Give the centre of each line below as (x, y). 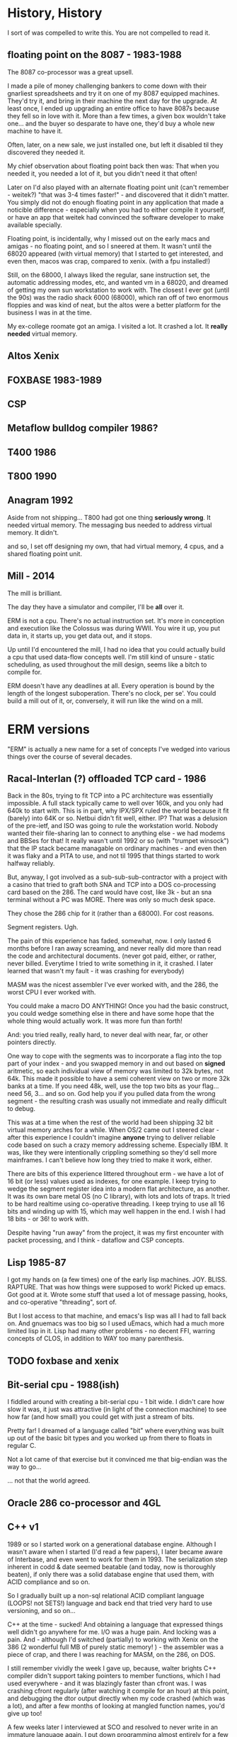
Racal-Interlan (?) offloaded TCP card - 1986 (107, 779)
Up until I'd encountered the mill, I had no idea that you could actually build (116, 649)
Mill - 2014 (31, 576)
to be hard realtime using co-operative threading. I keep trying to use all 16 (116, 1204)
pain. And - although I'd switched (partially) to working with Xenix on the (113, 1639)
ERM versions (49, 729)
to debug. (21, 1109)
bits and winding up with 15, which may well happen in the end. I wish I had (117, 1211)
